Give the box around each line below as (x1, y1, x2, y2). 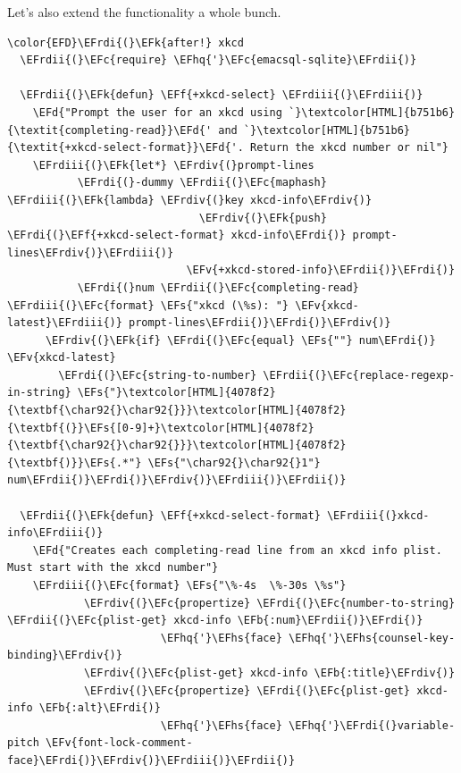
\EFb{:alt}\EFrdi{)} (38, 702, 161, 715)
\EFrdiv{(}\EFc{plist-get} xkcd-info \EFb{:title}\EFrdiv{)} (83, 666, 456, 679)
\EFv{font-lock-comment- (45, 736, 193, 750)
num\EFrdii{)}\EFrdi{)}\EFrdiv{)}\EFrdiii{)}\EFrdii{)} (7, 474, 347, 487)
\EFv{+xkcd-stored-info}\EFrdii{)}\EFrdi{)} (186, 264, 456, 277)
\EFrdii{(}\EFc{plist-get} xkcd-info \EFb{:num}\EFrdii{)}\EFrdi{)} (7, 614, 423, 627)
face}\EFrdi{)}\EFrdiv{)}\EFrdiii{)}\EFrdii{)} (7, 753, 296, 767)
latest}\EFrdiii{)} (7, 316, 122, 330)
